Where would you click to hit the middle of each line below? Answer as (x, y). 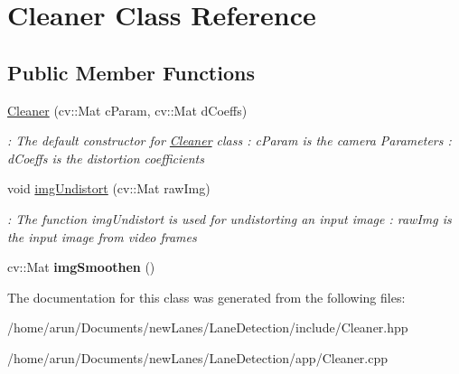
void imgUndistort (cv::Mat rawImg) (109, 188)
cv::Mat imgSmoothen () (81, 267)
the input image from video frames (102, 236)
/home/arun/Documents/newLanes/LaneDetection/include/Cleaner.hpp (208, 327)
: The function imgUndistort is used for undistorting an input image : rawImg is (229, 218)
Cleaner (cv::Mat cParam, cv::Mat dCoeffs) (127, 110)
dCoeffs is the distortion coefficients (106, 158)
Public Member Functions (131, 72)
